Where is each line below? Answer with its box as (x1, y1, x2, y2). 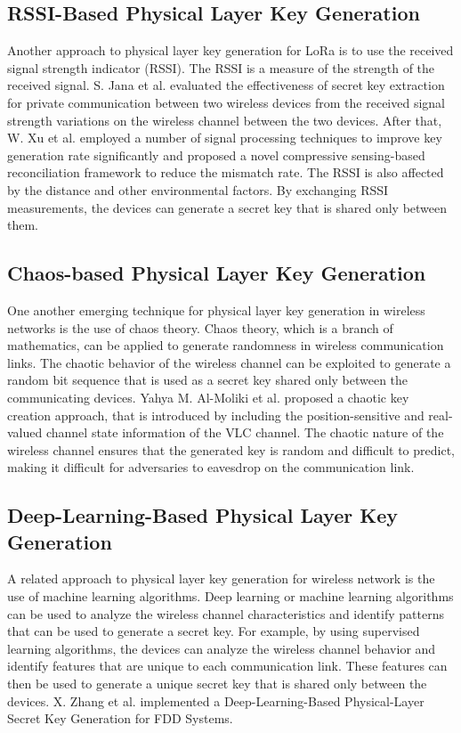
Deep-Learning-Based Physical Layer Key (7, 501, 398, 529)
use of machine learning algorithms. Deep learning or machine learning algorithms (7, 587, 454, 606)
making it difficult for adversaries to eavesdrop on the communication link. (7, 458, 415, 476)
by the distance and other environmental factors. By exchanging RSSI (7, 180, 389, 199)
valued (7, 423, 43, 442)
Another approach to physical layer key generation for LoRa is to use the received (7, 41, 454, 60)
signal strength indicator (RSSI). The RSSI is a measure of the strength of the (7, 58, 435, 77)
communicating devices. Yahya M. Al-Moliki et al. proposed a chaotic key (7, 387, 409, 406)
